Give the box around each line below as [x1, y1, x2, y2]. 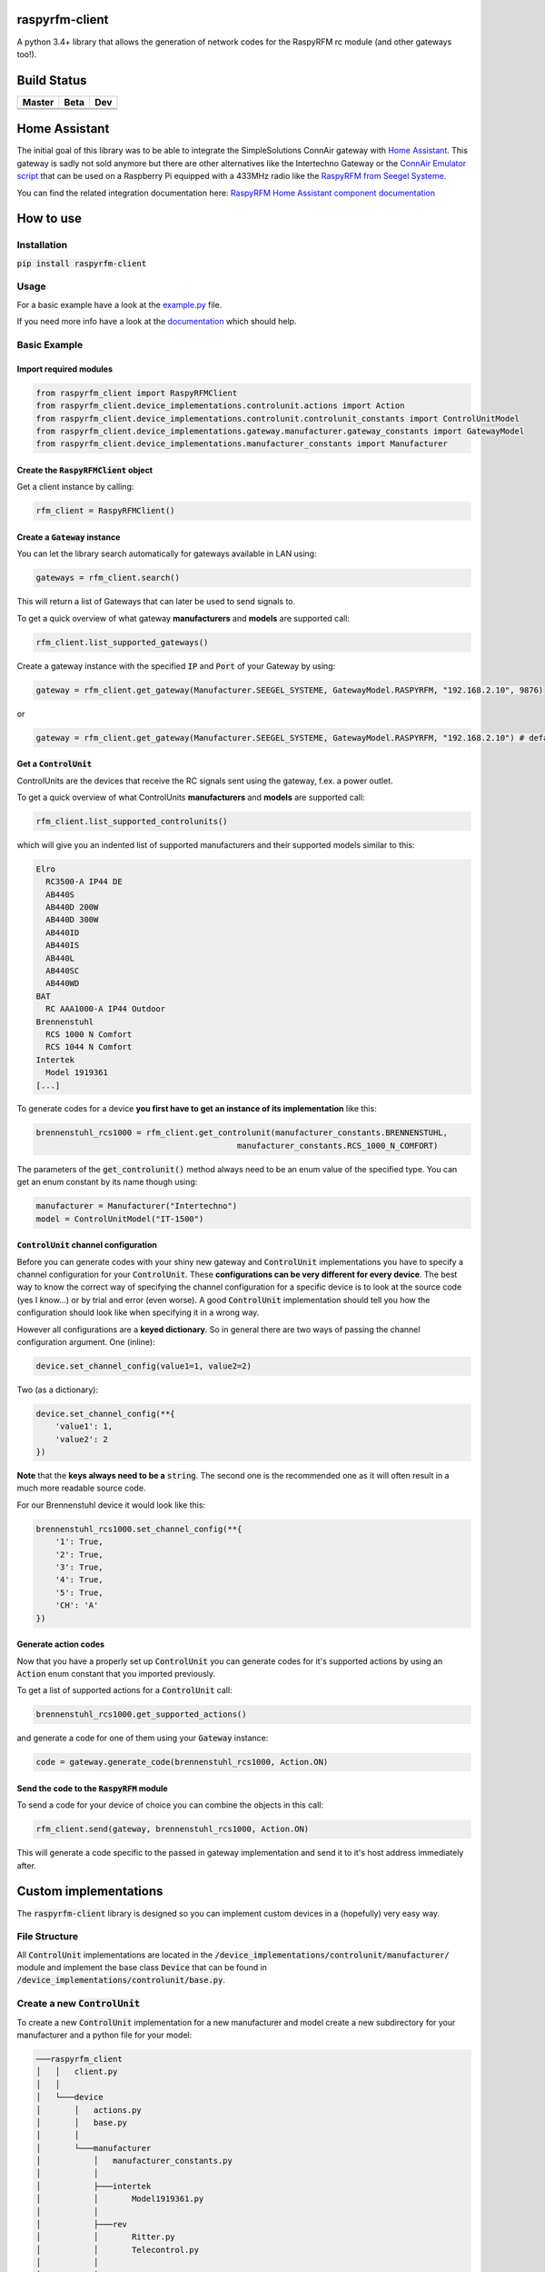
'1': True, [54, 1537, 104, 1547]
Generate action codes [16, 1639, 104, 1649]
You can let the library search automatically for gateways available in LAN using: [16, 548, 317, 559]
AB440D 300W [45, 914, 99, 925]
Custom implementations [16, 1884, 163, 1899]
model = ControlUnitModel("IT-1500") [35, 1213, 204, 1224]
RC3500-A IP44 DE [45, 877, 123, 887]
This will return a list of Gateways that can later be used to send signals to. [16, 596, 296, 607]
